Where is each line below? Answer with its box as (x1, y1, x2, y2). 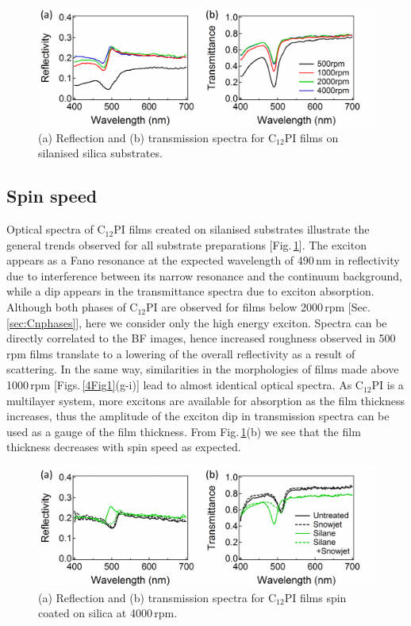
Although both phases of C (6, 299, 138, 315)
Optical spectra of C (6, 221, 106, 238)
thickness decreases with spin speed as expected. (6, 439, 241, 455)
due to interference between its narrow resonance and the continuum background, (6, 267, 402, 284)
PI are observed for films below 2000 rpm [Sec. (146, 299, 371, 315)
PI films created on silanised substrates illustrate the (113, 221, 370, 238)
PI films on (284, 129, 339, 145)
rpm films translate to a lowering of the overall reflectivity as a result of (6, 345, 355, 361)
